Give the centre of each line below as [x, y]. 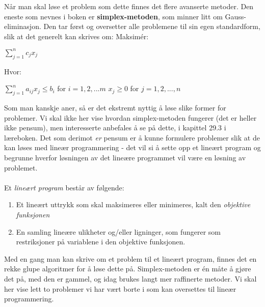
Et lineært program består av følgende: [64, 187]
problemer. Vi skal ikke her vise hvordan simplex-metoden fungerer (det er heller [130, 117]
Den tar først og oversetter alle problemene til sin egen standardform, [152, 26]
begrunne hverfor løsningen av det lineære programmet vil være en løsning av [125, 158]
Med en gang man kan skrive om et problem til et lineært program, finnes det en [130, 258]
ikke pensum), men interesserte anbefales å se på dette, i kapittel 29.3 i [115, 128]
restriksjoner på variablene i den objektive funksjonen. [101, 242]
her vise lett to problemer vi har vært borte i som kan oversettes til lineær [120, 288]
